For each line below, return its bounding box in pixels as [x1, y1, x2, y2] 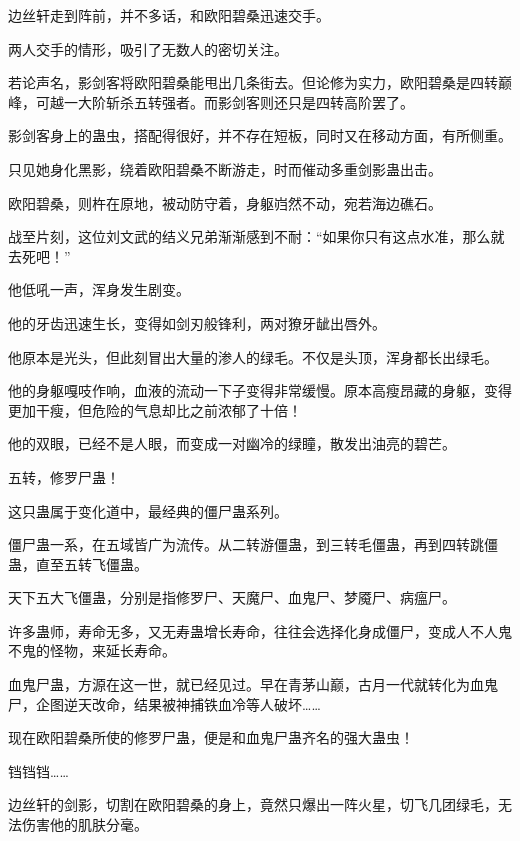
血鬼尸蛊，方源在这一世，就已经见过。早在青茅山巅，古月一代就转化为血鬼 [8, 674, 498, 695]
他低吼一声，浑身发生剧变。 [8, 279, 190, 300]
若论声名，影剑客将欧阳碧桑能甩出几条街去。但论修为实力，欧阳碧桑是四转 [8, 72, 498, 93]
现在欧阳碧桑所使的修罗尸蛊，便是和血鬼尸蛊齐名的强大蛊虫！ [8, 727, 414, 748]
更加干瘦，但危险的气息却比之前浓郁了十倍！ [8, 399, 302, 420]
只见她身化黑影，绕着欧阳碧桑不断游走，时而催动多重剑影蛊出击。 [8, 158, 442, 179]
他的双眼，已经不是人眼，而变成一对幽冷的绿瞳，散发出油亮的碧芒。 [8, 433, 456, 454]
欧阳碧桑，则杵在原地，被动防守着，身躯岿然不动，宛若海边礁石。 [8, 192, 442, 213]
